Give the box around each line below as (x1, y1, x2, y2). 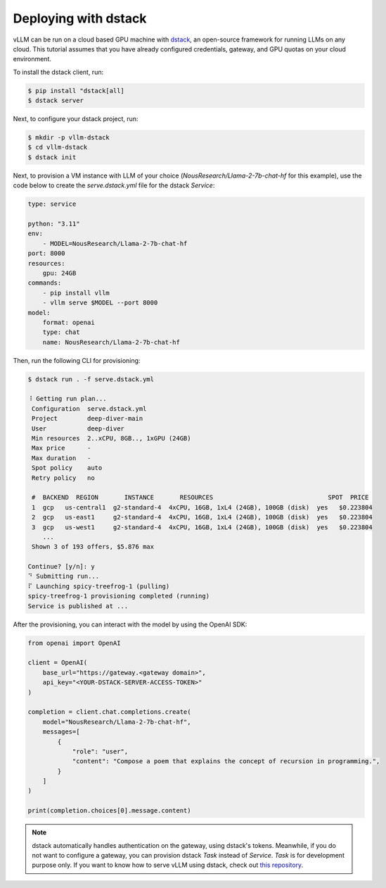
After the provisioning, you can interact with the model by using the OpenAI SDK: (13, 620, 247, 629)
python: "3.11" (27, 219, 80, 228)
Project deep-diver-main (32, 414, 143, 423)
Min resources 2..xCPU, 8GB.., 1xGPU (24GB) (32, 434, 191, 442)
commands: (27, 279, 62, 287)
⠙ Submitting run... (27, 572, 100, 581)
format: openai (42, 318, 95, 326)
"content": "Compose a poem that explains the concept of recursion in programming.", (72, 758, 380, 765)
